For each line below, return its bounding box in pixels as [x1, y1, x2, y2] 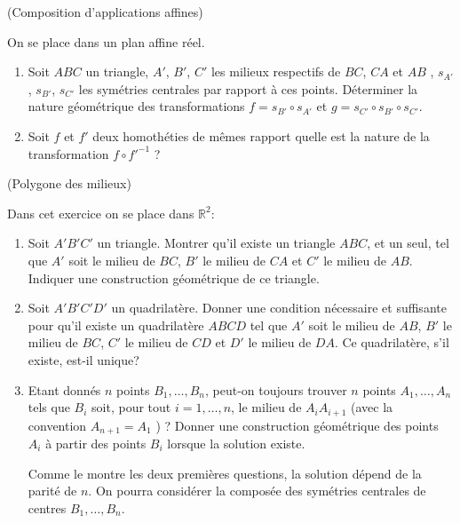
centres [28, 498, 67, 517]
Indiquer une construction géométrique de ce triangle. [28, 268, 320, 287]
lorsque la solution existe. [167, 434, 305, 452]
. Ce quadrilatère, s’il [334, 333, 449, 352]
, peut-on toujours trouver [205, 380, 347, 399]
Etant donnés [28, 380, 101, 399]
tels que [28, 398, 70, 416]
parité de [28, 481, 77, 500]
